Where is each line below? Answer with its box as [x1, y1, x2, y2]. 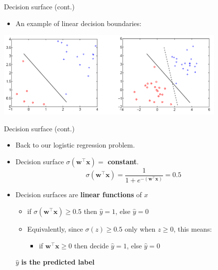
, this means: [173, 223, 212, 234]
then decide [74, 240, 109, 250]
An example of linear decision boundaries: [15, 18, 141, 28]
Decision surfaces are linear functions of [15, 189, 142, 200]
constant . [108, 156, 139, 166]
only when [124, 223, 156, 234]
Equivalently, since [27, 223, 83, 234]
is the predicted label [21, 257, 95, 267]
